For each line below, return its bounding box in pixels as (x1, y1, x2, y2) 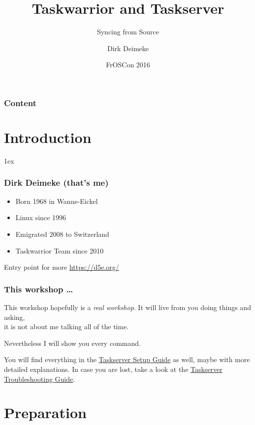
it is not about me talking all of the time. (4, 321, 129, 332)
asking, (4, 312, 25, 322)
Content (4, 96, 37, 109)
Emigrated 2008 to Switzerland (15, 228, 109, 239)
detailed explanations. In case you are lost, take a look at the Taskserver (4, 364, 223, 374)
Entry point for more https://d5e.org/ (4, 262, 119, 272)
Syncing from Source (96, 27, 159, 37)
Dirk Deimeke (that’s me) (4, 176, 109, 189)
